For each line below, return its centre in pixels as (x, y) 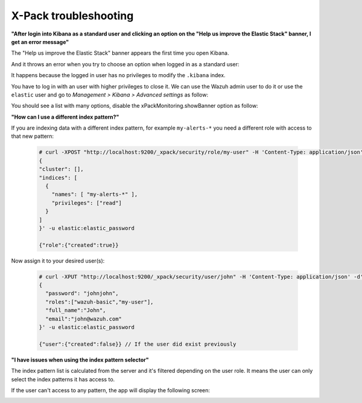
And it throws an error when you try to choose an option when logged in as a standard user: (125, 64)
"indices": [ (58, 177)
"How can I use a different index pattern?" (65, 117)
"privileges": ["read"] (87, 203)
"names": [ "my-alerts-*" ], (95, 195)
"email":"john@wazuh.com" (84, 319)
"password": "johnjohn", (82, 293)
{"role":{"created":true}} (79, 245)
